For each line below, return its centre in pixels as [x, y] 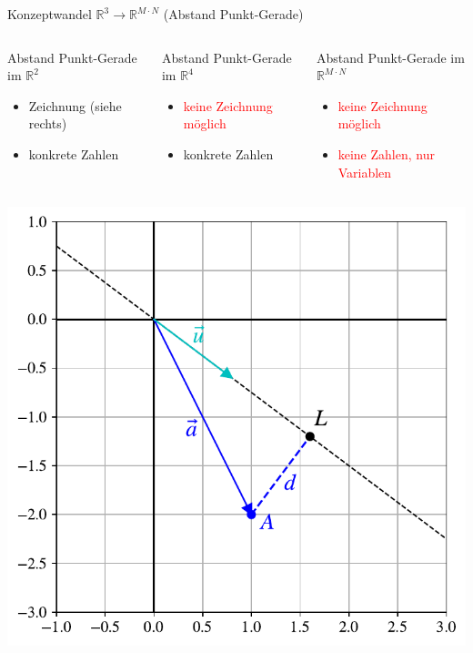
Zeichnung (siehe [75, 105]
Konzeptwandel [50, 14]
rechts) [48, 123]
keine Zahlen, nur [386, 153]
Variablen [365, 172]
